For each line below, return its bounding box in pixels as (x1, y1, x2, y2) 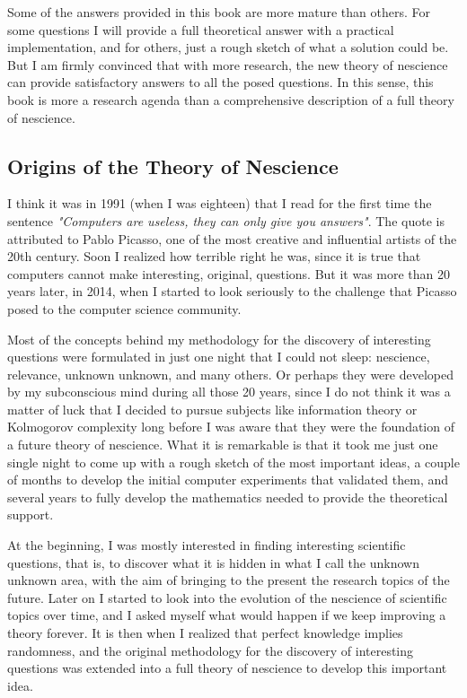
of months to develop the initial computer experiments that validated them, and (7, 470, 449, 489)
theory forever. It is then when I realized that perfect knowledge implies (7, 624, 403, 642)
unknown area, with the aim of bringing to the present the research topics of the (7, 571, 450, 589)
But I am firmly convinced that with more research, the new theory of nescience (7, 55, 448, 74)
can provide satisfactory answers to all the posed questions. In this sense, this (7, 73, 434, 92)
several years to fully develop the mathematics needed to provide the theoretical (7, 487, 448, 506)
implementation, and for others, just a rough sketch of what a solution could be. (7, 38, 449, 57)
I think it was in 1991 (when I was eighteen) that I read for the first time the (7, 194, 432, 213)
